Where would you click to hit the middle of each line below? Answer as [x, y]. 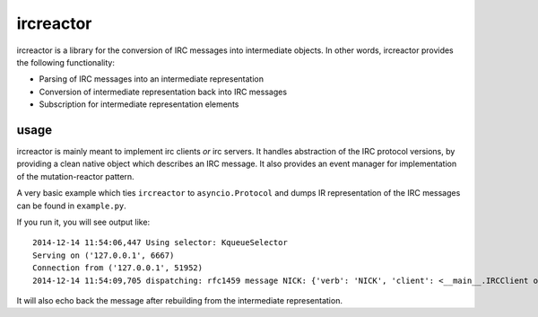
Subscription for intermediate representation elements [139, 104]
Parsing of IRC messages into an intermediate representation [152, 79]
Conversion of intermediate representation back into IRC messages [163, 92]
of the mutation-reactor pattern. [75, 176]
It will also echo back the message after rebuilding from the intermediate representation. [179, 300]
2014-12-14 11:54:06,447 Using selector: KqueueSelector [161, 243]
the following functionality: [66, 62]
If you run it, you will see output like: [83, 222]
